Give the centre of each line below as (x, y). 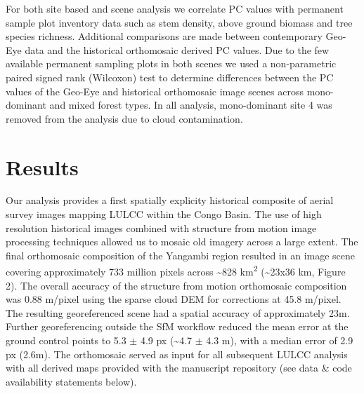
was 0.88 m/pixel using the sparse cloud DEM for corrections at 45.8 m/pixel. (174, 299)
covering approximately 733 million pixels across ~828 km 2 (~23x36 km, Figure (176, 271)
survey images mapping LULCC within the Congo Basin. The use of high (164, 214)
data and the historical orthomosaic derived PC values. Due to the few (177, 49)
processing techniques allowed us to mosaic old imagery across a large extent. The (182, 242)
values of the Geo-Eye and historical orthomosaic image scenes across (155, 91)
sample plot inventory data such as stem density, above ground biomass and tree (179, 22)
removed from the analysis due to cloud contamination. (124, 118)
